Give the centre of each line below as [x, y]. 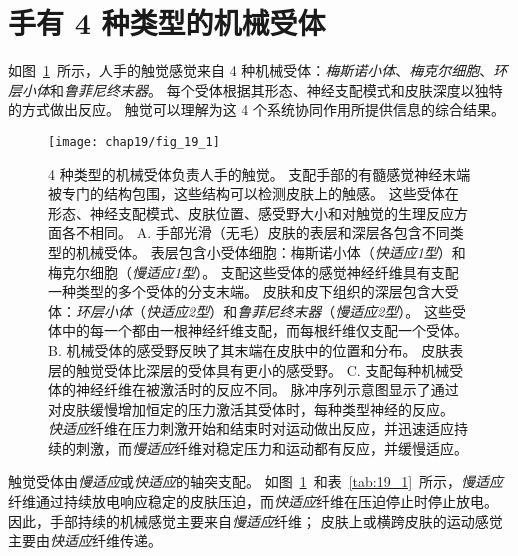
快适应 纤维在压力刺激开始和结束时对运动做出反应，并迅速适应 [251, 428]
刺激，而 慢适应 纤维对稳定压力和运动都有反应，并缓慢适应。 [271, 447]
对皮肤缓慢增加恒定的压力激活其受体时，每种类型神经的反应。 [251, 408]
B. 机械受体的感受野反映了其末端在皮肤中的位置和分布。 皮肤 [249, 349]
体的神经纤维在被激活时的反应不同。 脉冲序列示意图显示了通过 [253, 389]
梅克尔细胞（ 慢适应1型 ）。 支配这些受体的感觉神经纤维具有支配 [253, 271]
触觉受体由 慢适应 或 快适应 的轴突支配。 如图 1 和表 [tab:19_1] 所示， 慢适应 [256, 481]
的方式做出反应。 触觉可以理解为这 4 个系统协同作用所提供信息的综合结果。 [256, 109]
